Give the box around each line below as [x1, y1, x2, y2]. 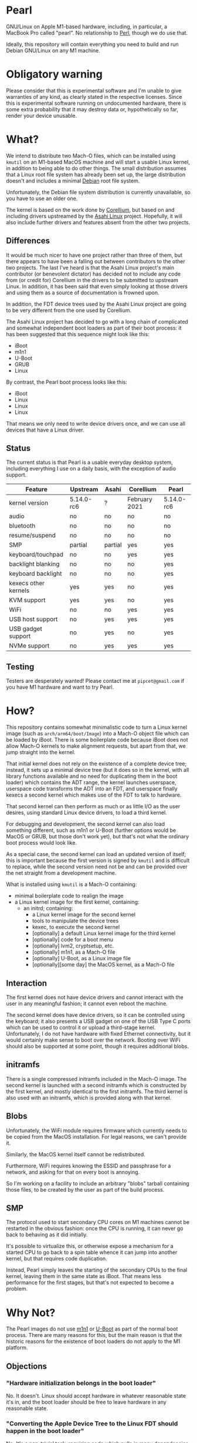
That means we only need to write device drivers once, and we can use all [6, 420, 186, 427]
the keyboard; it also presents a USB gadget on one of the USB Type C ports [6, 1018, 191, 1024]
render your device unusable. [6, 112, 77, 119]
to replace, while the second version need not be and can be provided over [6, 863, 188, 870]
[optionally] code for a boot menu [32, 936, 113, 943]
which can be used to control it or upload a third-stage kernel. [6, 1024, 156, 1031]
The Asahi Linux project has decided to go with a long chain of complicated [6, 318, 189, 325]
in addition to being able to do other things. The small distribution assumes [6, 164, 186, 171]
